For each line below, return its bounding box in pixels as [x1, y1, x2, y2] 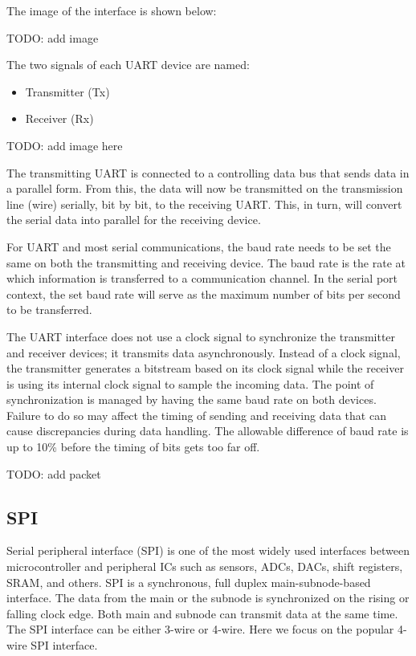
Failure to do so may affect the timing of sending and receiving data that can [6, 406, 386, 423]
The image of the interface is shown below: [6, 2, 217, 18]
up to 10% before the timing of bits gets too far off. [6, 438, 260, 455]
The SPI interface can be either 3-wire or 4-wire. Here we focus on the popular [6, 621, 394, 638]
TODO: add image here [6, 136, 123, 153]
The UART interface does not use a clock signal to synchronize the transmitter [6, 328, 396, 344]
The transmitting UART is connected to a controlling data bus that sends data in [6, 164, 410, 181]
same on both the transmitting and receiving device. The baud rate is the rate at [6, 254, 406, 271]
